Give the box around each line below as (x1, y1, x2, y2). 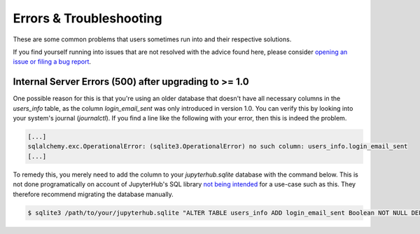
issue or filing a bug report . (13, 57, 91, 66)
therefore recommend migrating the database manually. (13, 190, 174, 198)
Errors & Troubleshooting (13, 11, 162, 26)
